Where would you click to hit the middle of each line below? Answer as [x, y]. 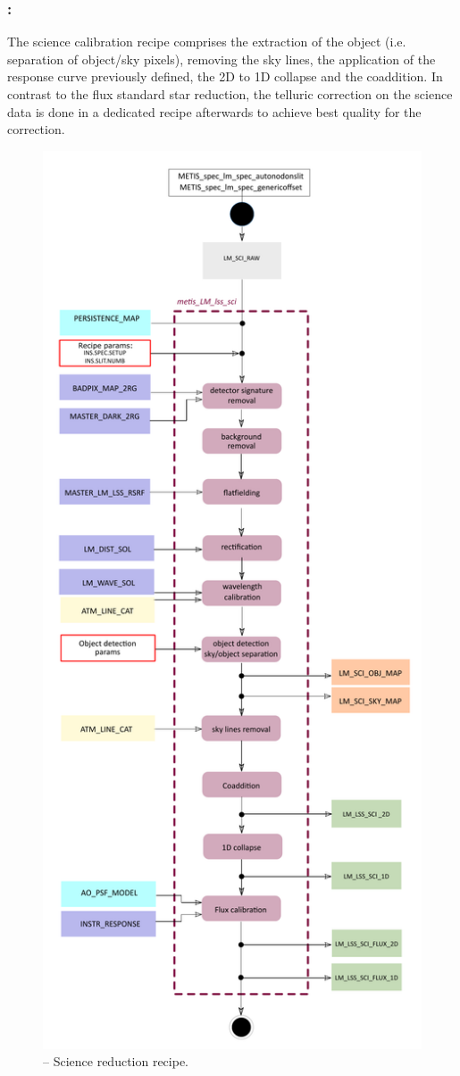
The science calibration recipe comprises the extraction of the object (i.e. [207, 42]
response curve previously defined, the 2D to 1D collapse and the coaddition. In [225, 76]
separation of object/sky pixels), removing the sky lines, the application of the [222, 59]
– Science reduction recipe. [116, 1061]
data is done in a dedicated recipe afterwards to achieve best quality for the [214, 111]
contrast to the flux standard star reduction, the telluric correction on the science [230, 94]
